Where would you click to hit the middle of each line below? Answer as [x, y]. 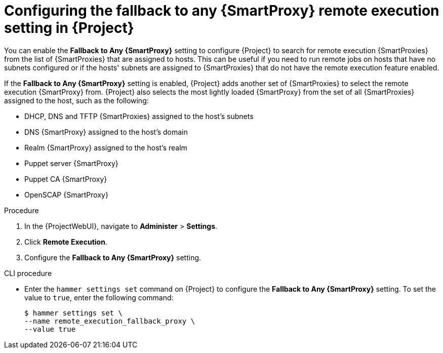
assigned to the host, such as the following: [76, 100]
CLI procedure [28, 273]
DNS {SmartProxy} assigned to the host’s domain [106, 132]
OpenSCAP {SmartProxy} [66, 194]
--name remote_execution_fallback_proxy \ [110, 321]
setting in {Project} [69, 28]
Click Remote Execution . [66, 242]
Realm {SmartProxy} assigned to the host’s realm [106, 147]
